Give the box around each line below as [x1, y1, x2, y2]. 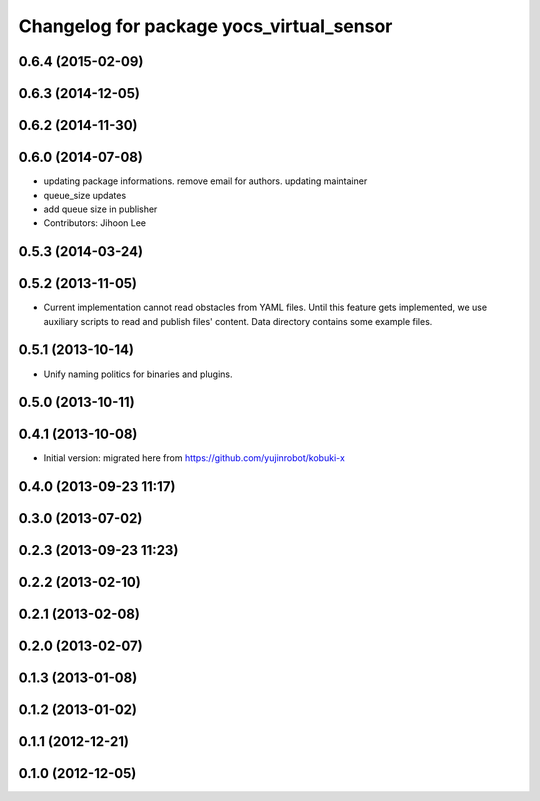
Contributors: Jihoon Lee [43, 217, 147, 229]
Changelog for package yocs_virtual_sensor [18, 15, 393, 37]
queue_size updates [43, 189, 127, 201]
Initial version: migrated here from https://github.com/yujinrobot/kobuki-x [43, 452, 345, 464]
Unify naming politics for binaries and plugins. [43, 368, 234, 380]
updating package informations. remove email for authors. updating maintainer [43, 175, 368, 187]
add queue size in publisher [43, 203, 158, 215]
